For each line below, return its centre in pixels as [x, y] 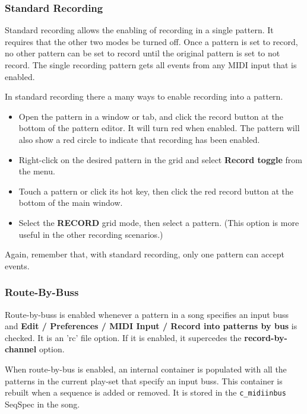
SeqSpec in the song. [42, 404]
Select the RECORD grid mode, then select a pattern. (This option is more [159, 222]
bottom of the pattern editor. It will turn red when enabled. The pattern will [159, 128]
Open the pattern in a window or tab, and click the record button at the [151, 116]
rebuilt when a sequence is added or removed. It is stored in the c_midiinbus [145, 392]
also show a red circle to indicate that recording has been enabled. [139, 139]
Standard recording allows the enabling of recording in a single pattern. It [139, 30]
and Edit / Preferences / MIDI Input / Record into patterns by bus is [151, 326]
